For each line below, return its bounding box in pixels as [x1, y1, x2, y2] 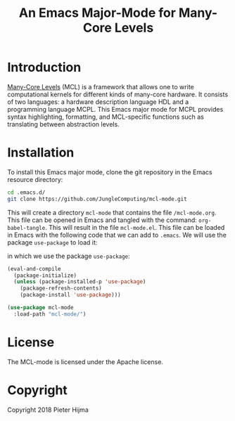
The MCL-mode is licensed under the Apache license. [7, 357, 164, 366]
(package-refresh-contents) [20, 285, 102, 292]
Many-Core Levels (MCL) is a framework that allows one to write [7, 82, 195, 91]
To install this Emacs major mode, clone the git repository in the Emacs [7, 167, 212, 176]
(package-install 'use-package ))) [20, 292, 121, 299]
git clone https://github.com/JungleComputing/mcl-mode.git [7, 195, 188, 202]
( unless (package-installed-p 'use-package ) [13, 278, 146, 285]
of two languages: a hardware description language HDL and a [7, 97, 189, 106]
